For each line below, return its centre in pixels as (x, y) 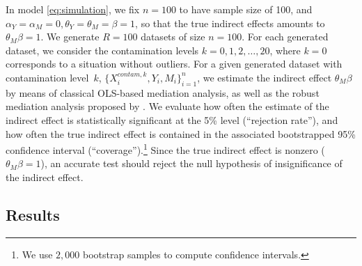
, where (285, 50)
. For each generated (285, 37)
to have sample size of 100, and (246, 9)
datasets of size (173, 37)
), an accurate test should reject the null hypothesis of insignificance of (191, 163)
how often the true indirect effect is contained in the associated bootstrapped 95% (181, 133)
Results (33, 214)
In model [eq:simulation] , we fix (73, 9)
